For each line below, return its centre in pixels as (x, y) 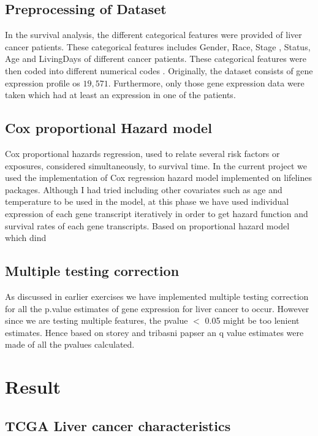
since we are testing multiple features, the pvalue (97, 320)
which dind (26, 238)
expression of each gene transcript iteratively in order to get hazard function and (157, 213)
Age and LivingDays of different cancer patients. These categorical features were (156, 59)
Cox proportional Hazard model (108, 128)
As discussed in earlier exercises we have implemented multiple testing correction (157, 296)
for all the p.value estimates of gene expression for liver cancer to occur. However (157, 308)
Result (33, 387)
